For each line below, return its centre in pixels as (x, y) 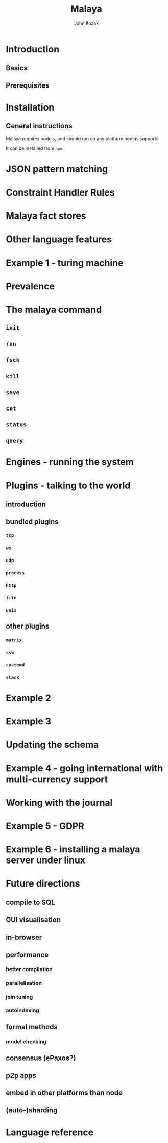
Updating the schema (52, 745)
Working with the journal (59, 802)
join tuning (19, 997)
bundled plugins (32, 522)
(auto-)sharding (32, 1110)
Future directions (43, 884)
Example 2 (29, 698)
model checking (26, 1041)
